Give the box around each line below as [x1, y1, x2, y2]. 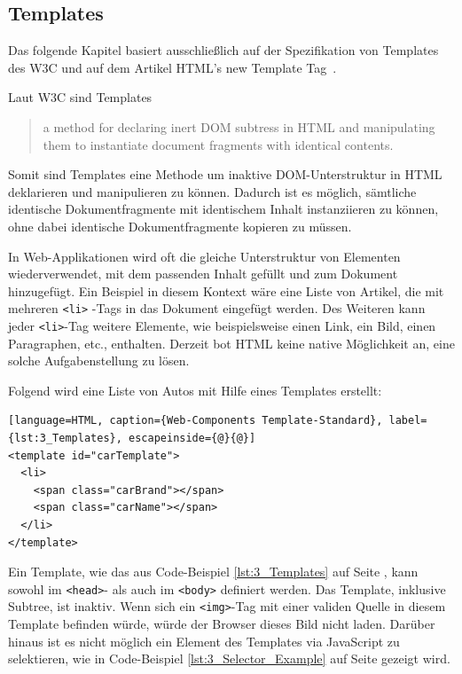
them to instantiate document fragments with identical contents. [43, 135, 394, 153]
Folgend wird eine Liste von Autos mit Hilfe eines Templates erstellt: [8, 380, 382, 399]
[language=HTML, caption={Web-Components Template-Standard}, [8, 414, 383, 427]
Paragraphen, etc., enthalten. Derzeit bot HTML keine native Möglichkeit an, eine [8, 333, 455, 352]
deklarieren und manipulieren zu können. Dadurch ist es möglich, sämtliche [8, 182, 417, 200]
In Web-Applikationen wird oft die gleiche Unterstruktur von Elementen [8, 247, 401, 265]
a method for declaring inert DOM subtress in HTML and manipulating [43, 117, 435, 136]
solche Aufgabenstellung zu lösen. [8, 351, 190, 370]
